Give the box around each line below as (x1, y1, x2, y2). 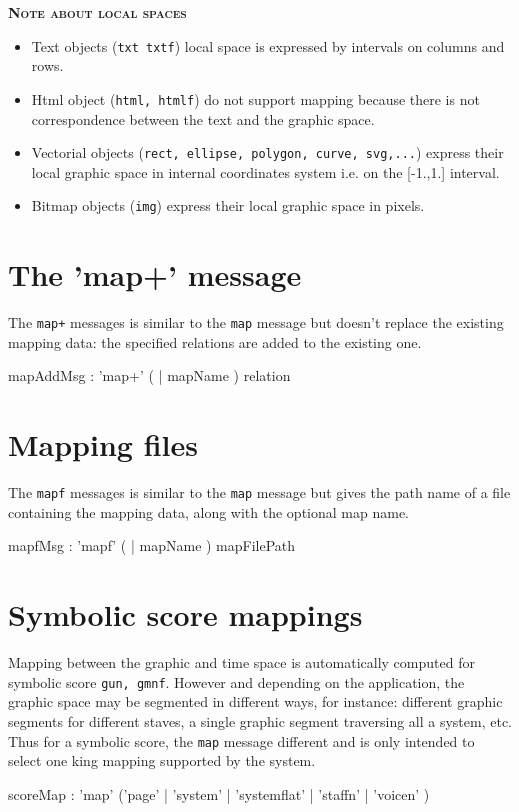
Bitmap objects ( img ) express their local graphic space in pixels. (31, 195, 425, 216)
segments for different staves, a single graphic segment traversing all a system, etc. (8, 710, 513, 731)
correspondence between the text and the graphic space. (31, 108, 375, 129)
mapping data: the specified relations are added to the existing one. (8, 331, 422, 352)
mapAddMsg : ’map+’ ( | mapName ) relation (8, 365, 291, 386)
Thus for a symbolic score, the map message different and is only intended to (8, 730, 475, 751)
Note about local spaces (8, 2, 187, 22)
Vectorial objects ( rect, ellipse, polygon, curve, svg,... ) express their (31, 142, 504, 163)
